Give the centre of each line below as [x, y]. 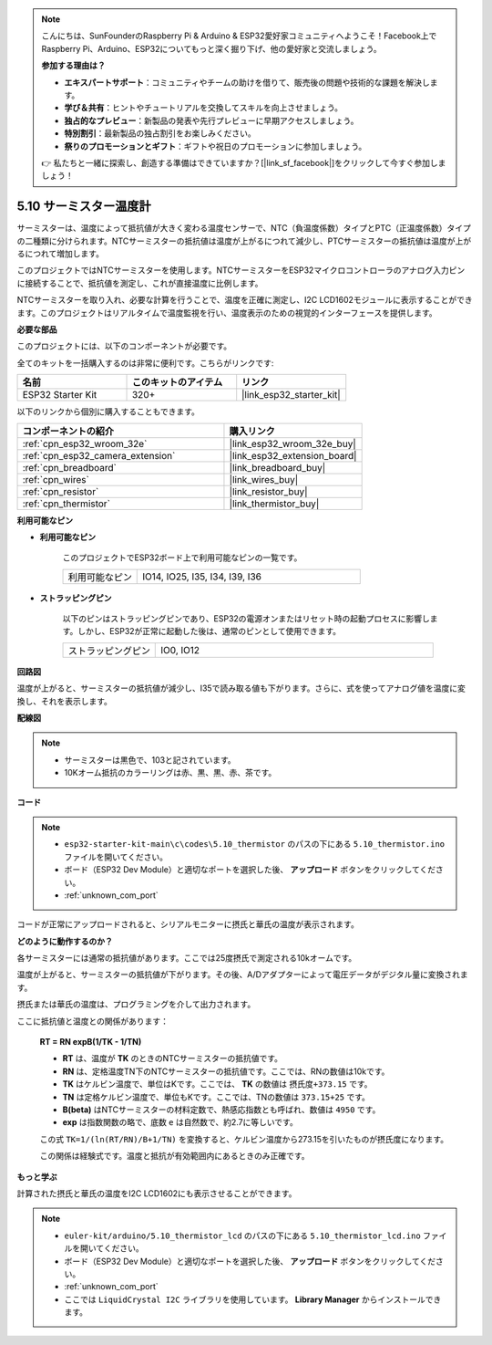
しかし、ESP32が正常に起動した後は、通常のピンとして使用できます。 [210, 631]
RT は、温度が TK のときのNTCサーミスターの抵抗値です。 [172, 1058]
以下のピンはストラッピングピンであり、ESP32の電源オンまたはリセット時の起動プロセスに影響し [246, 619]
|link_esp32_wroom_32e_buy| [293, 443]
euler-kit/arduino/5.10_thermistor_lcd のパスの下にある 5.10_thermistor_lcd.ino [242, 1236]
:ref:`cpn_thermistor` [67, 504]
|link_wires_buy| [264, 479]
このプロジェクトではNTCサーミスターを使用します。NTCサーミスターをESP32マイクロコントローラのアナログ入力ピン [241, 270]
